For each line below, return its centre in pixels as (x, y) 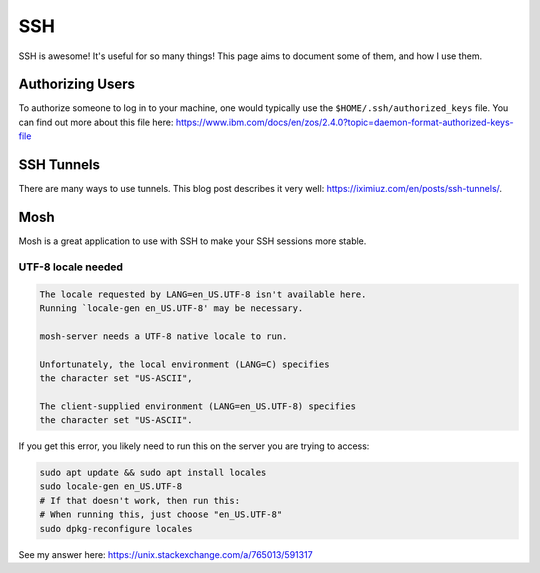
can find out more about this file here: (96, 122)
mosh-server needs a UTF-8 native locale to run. (163, 336)
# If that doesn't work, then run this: (139, 500)
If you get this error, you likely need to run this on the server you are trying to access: (194, 446)
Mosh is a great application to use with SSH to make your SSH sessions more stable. (192, 241)
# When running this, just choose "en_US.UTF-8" (161, 514)
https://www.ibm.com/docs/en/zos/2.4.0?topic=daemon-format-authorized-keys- (344, 122)
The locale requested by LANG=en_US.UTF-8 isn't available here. (203, 294)
